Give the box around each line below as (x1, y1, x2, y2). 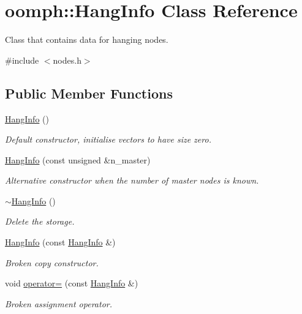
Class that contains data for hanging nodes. (5, 33, 168, 46)
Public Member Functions (5, 83, 173, 102)
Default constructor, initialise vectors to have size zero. (5, 133, 211, 146)
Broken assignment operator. (5, 297, 112, 310)
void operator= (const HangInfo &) (5, 277, 138, 290)
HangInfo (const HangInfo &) (5, 236, 116, 249)
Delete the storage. (5, 215, 75, 228)
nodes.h (53, 53, 81, 66)
